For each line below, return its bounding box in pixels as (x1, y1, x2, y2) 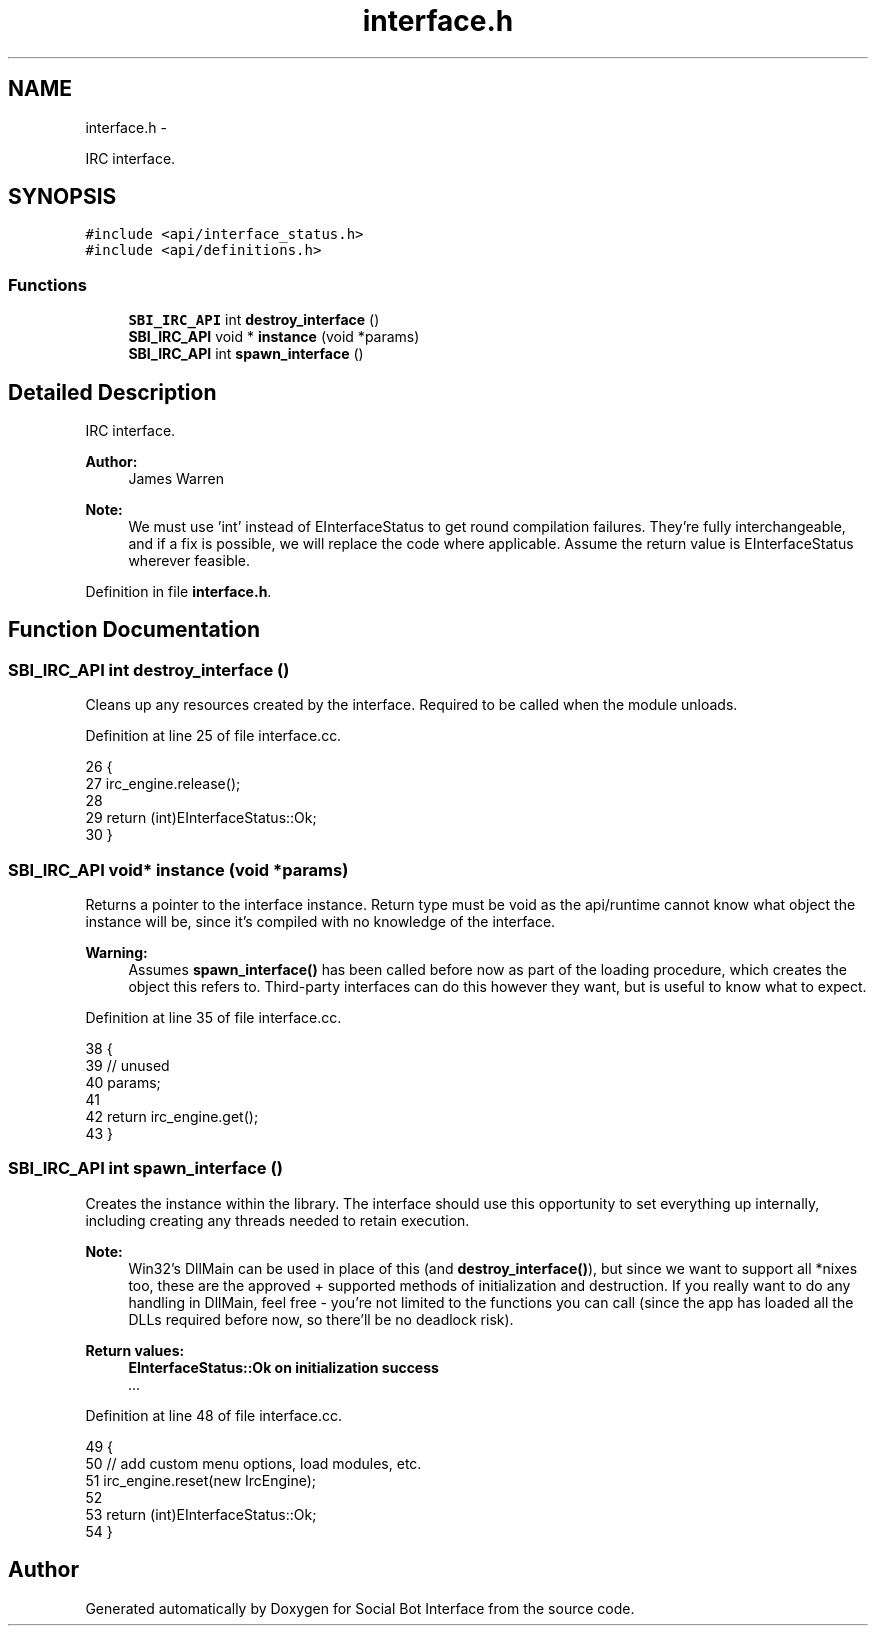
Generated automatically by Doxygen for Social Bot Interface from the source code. (85, 1599, 635, 1617)
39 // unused (85, 1057, 170, 1074)
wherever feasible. (128, 552, 251, 570)
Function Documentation (8, 617, 260, 643)
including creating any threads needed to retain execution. (85, 1211, 470, 1229)
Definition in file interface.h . (85, 583, 272, 601)
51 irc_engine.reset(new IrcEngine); (85, 1471, 317, 1489)
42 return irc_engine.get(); (85, 1108, 259, 1125)
